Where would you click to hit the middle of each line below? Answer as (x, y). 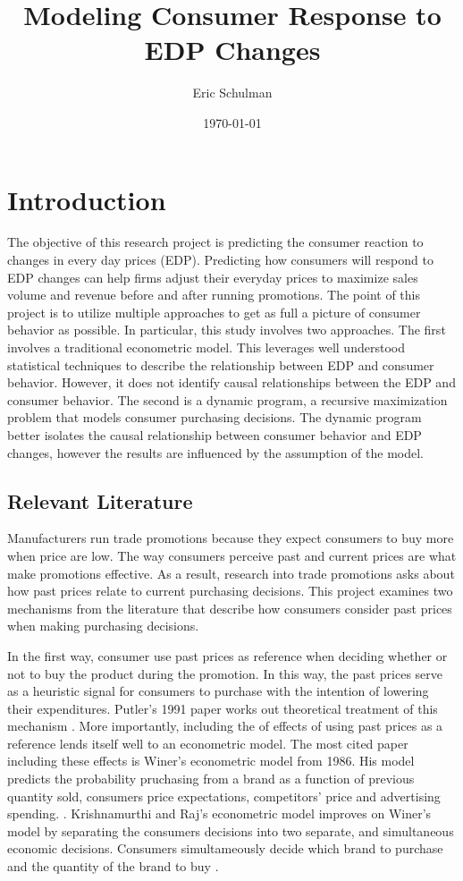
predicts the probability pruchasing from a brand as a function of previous (211, 779)
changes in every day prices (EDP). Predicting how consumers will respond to (220, 260)
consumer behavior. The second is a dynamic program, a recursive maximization (227, 399)
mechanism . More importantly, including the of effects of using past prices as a (225, 726)
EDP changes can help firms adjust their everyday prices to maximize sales (213, 277)
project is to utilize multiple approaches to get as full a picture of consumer (214, 312)
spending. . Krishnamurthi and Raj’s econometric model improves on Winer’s (219, 813)
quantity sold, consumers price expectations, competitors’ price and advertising (224, 796)
